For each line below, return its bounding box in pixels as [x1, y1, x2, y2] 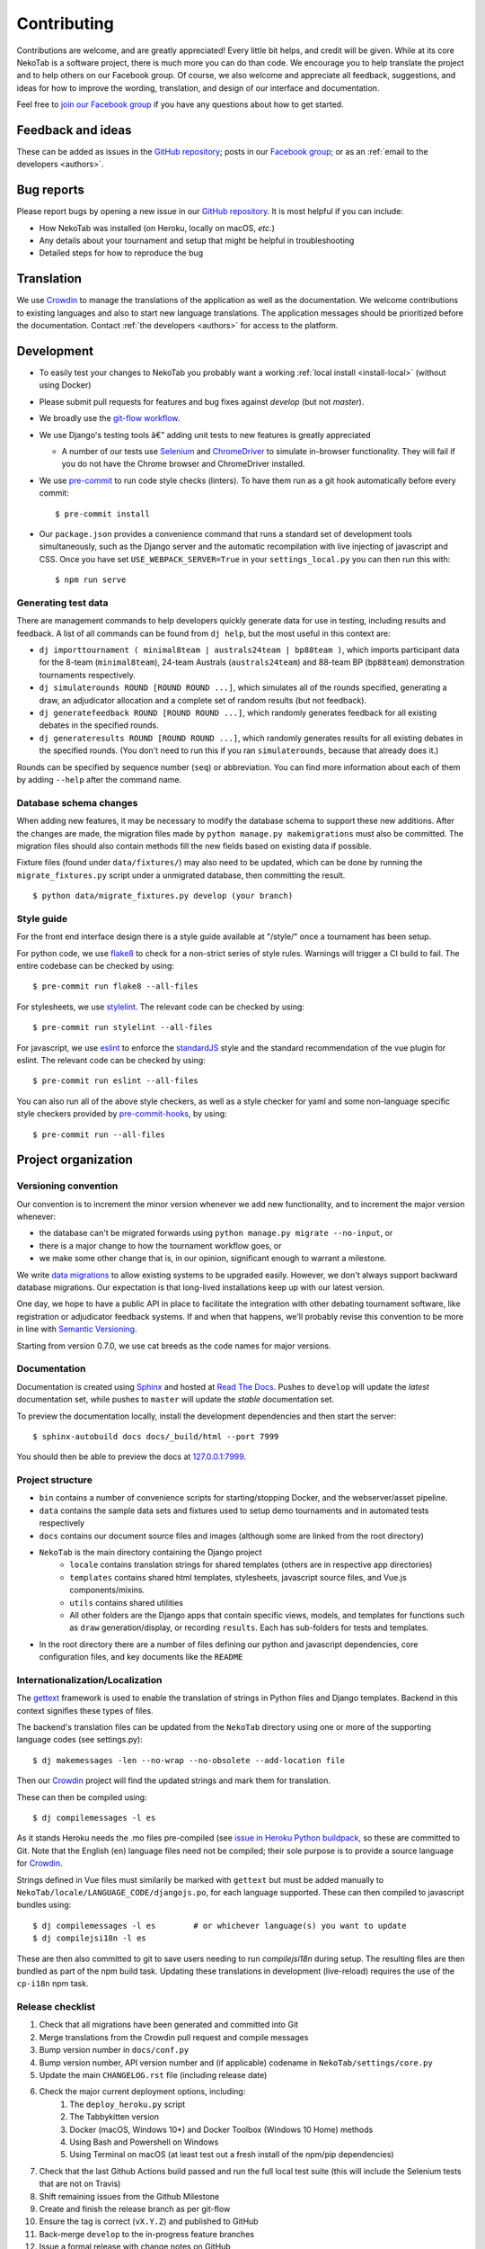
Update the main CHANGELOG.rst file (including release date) [39, 2069, 268, 2080]
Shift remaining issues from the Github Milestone [39, 2191, 220, 2201]
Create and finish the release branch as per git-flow [39, 2203, 231, 2214]
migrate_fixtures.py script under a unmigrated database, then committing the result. [16, 869, 346, 881]
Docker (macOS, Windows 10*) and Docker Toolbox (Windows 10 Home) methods [69, 2124, 374, 2135]
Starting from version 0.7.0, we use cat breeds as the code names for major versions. [16, 1340, 331, 1351]
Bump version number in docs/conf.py [39, 2045, 190, 2056]
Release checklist [16, 2001, 96, 2013]
